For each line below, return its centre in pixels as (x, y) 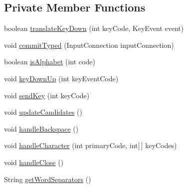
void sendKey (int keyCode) (47, 95)
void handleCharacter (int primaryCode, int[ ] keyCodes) (91, 145)
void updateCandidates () (43, 112)
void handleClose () (34, 162)
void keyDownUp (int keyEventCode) (61, 78)
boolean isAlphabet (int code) (50, 62)
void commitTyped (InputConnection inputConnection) (89, 45)
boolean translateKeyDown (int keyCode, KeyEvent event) (94, 28)
